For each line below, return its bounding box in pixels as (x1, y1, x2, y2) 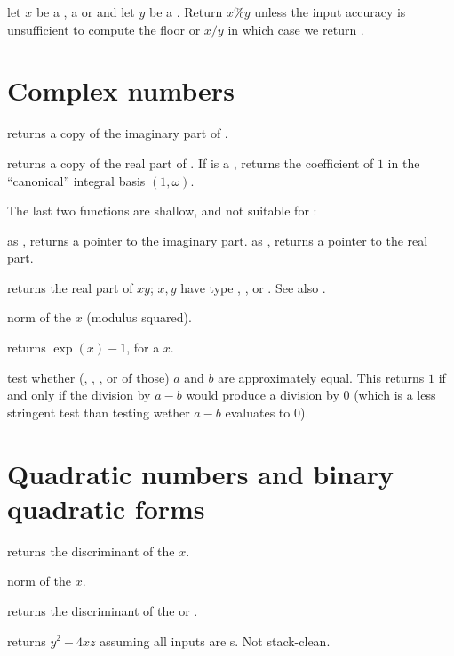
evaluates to (225, 402, 291, 421)
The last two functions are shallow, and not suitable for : (7, 201, 317, 220)
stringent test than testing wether (7, 402, 190, 421)
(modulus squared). (86, 308, 192, 327)
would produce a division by (186, 385, 339, 404)
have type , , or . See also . (180, 278, 326, 296)
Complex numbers (7, 72, 235, 109)
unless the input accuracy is (254, 3, 406, 20)
